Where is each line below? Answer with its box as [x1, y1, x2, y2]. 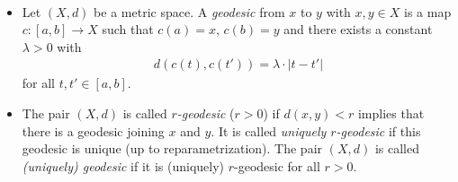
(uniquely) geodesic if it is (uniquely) [22, 156, 225, 175]
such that [102, 20, 154, 39]
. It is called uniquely [211, 121, 327, 140]
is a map [404, 2, 452, 21]
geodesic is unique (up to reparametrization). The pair [22, 139, 323, 158]
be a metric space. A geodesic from [94, 2, 285, 21]
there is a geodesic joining [22, 121, 165, 140]
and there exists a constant [283, 20, 433, 39]
